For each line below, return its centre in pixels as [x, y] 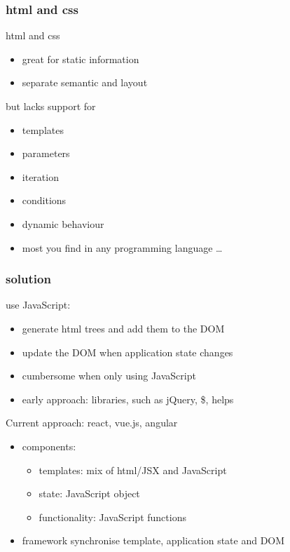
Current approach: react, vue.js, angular [92, 423]
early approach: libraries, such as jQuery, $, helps [128, 399]
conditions [44, 200]
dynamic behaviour [63, 223]
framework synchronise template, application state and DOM [153, 540]
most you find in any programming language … [122, 247]
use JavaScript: [38, 305]
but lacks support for [51, 106]
